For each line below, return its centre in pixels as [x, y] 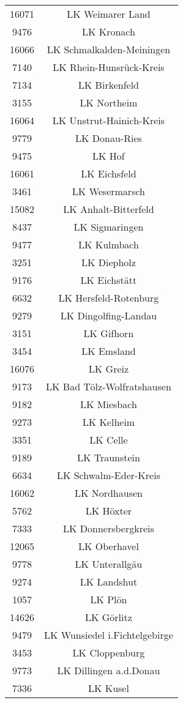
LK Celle [109, 440]
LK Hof [109, 156]
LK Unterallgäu [109, 564]
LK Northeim [109, 102]
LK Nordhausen [108, 493]
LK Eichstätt [109, 280]
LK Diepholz [108, 262]
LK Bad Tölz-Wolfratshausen [109, 386]
